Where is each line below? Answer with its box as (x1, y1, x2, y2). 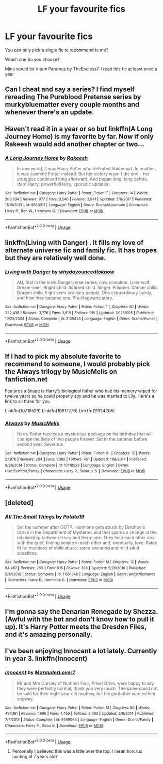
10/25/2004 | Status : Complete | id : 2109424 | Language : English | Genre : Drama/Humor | (5, 316, 158, 322)
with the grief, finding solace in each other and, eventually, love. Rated (16, 540, 158, 546)
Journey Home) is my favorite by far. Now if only (5, 132, 154, 141)
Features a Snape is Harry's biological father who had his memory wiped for (5, 388, 158, 394)
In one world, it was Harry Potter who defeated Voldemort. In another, (16, 166, 156, 172)
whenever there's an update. (5, 108, 95, 117)
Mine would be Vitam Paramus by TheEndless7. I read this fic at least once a (5, 66, 158, 72)
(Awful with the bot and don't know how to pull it (5, 615, 154, 623)
